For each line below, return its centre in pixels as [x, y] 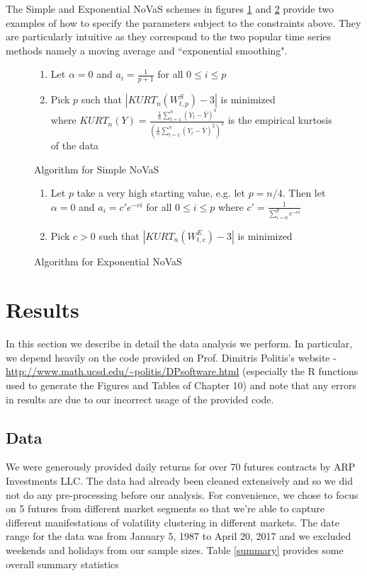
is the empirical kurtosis [280, 120]
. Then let [304, 193]
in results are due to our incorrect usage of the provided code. [140, 399]
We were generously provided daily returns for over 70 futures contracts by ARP [181, 467]
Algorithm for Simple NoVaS [97, 169]
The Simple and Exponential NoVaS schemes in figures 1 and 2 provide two [170, 8]
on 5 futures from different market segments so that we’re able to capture [165, 508]
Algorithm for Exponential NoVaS [108, 261]
